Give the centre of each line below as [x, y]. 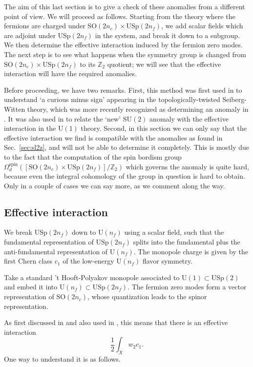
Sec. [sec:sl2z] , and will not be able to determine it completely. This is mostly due [127, 147]
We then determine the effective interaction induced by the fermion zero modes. [123, 45]
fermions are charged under [45, 26]
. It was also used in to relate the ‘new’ [63, 118]
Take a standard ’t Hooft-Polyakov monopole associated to [92, 277]
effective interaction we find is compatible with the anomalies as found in [113, 137]
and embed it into [31, 287]
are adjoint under [30, 35]
